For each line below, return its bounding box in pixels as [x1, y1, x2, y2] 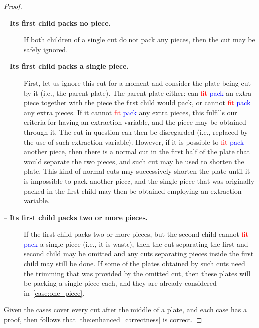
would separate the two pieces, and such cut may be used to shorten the [24, 156, 244, 166]
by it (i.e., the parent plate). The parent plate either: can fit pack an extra [24, 87, 252, 98]
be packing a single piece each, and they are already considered [24, 278, 217, 288]
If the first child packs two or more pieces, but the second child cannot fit [24, 229, 248, 239]
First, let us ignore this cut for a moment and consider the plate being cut [24, 77, 251, 88]
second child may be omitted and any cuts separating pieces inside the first [24, 248, 254, 259]
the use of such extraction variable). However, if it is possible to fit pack [24, 136, 244, 147]
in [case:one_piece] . [24, 287, 85, 298]
